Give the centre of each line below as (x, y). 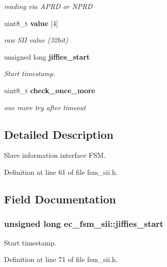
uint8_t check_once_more (50, 90)
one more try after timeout (45, 107)
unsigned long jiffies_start (47, 56)
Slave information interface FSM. (55, 155)
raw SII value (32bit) (36, 40)
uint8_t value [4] (31, 23)
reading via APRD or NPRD (48, 6)
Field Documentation (60, 199)
